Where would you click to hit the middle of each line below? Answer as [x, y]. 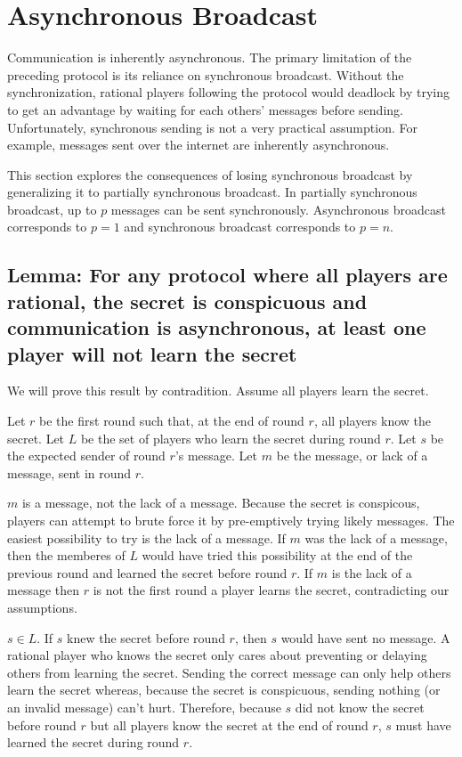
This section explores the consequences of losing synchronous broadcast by [210, 174]
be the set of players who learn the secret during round [231, 438]
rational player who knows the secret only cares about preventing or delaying [217, 655]
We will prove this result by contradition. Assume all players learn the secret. [218, 391]
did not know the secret [360, 707]
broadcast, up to [52, 209]
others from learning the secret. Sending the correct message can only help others [229, 672]
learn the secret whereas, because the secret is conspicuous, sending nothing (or [224, 690]
